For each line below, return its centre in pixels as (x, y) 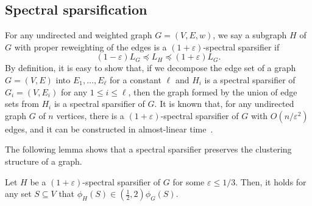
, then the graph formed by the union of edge (213, 91)
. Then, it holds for (271, 181)
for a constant (136, 79)
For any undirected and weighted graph (79, 35)
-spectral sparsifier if (241, 46)
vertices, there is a (90, 115)
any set (18, 194)
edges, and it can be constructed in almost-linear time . (109, 129)
